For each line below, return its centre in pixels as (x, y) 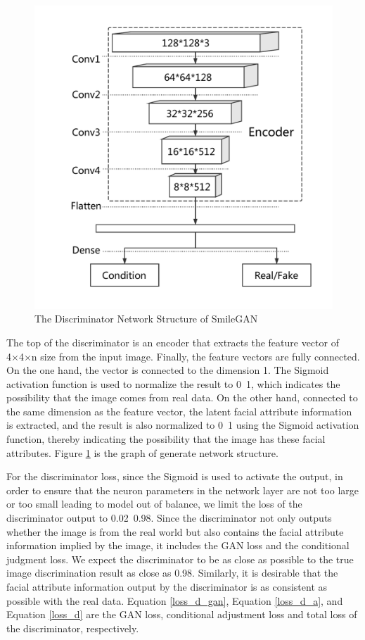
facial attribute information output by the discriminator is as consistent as (167, 586)
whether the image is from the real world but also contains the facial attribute (175, 531)
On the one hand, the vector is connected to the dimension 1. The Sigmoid (168, 370)
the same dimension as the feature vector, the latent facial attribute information (179, 411)
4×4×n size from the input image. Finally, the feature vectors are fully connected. (183, 356)
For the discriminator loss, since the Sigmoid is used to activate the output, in (175, 476)
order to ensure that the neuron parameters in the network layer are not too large (183, 490)
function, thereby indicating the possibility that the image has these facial (166, 439)
